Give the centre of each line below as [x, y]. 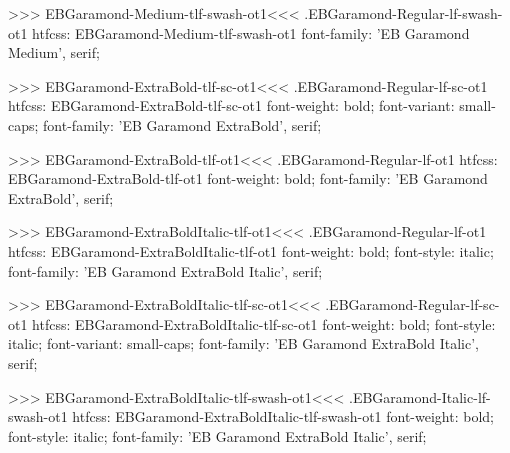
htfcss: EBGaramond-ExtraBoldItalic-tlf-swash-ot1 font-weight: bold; [283, 416]
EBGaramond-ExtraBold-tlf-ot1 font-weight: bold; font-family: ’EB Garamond [248, 178]
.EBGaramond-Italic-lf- [420, 396]
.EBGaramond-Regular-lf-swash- [403, 13]
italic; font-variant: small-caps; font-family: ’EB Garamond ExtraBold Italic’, [243, 343]
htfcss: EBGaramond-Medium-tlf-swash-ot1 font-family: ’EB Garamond [251, 32]
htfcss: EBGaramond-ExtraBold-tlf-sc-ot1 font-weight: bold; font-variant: [231, 105]
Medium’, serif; [54, 52]
